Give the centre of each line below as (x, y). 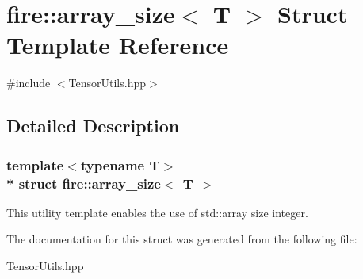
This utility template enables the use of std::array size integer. (157, 212)
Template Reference (118, 45)
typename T (120, 164)
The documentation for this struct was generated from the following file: (182, 239)
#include (29, 83)
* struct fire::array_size (84, 183)
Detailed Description (93, 126)
